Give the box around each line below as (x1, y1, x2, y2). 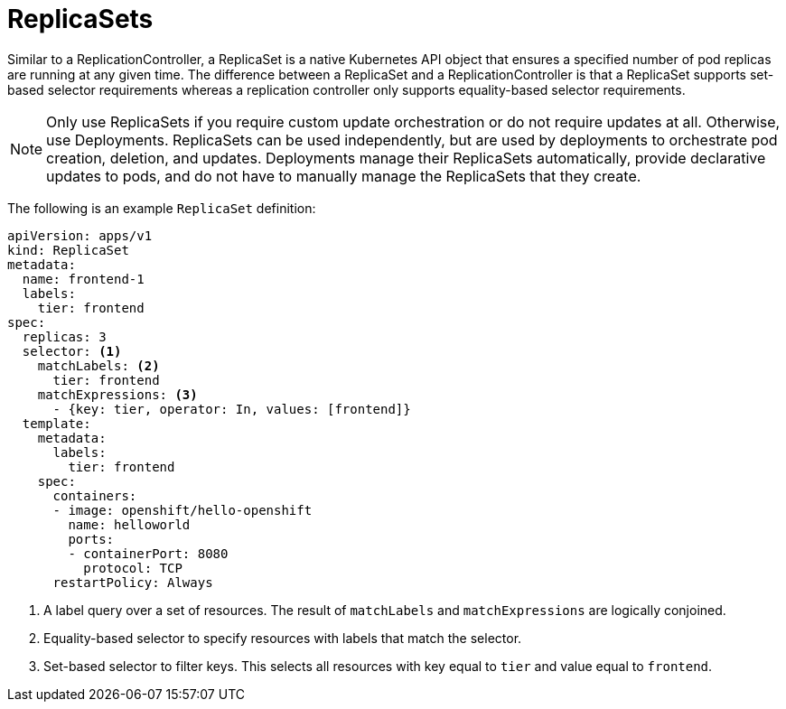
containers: (52, 488, 137, 503)
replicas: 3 (22, 329, 107, 344)
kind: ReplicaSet (7, 242, 129, 257)
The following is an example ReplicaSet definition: (7, 200, 316, 216)
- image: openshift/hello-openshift (52, 502, 313, 518)
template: (22, 415, 91, 431)
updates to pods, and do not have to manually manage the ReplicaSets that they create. (46, 166, 641, 185)
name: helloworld (68, 517, 191, 532)
